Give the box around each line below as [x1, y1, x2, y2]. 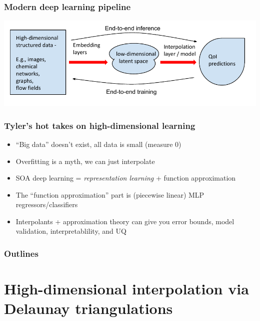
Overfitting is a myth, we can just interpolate [15, 155, 155, 166]
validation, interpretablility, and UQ [15, 226, 126, 236]
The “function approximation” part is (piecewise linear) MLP [15, 189, 204, 200]
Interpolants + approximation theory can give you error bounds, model [15, 216, 234, 226]
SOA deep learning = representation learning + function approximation [15, 173, 236, 183]
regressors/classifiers [15, 199, 78, 210]
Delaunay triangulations [4, 298, 173, 318]
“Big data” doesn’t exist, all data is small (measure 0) [15, 138, 181, 149]
